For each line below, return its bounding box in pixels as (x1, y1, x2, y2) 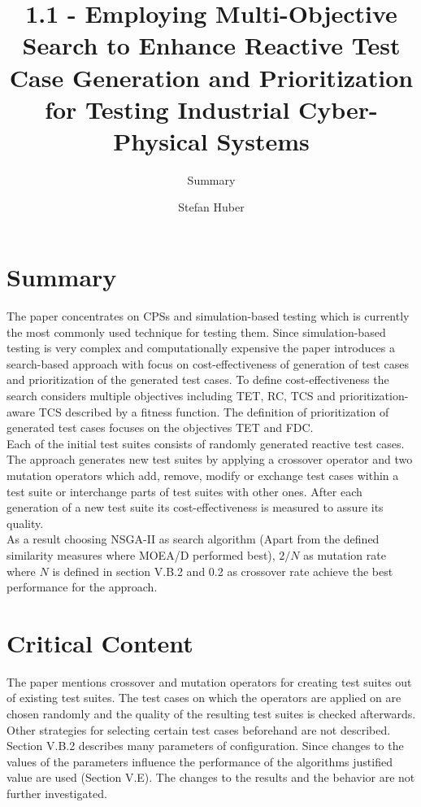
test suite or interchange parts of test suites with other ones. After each (7, 482, 362, 499)
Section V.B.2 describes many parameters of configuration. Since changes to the (7, 737, 404, 754)
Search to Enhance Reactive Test (22, 28, 401, 62)
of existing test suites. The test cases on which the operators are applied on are (7, 689, 401, 706)
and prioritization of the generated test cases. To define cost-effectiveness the (7, 371, 389, 388)
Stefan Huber (178, 198, 245, 216)
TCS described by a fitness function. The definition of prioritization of (38, 403, 389, 420)
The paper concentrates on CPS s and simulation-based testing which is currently (7, 308, 410, 324)
